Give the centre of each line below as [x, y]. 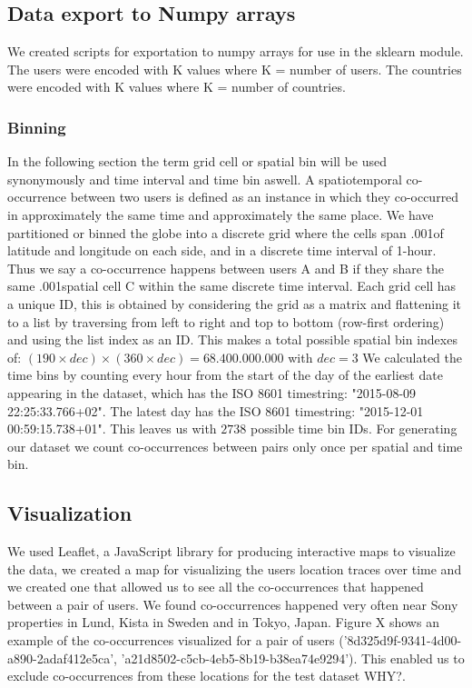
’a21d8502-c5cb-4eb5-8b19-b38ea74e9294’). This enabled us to [293, 658]
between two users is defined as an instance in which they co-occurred [265, 197]
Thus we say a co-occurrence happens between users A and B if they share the [226, 268]
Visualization [70, 513]
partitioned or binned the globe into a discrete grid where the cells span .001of [226, 232]
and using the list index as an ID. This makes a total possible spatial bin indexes [232, 339]
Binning [37, 127]
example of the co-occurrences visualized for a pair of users [171, 640]
